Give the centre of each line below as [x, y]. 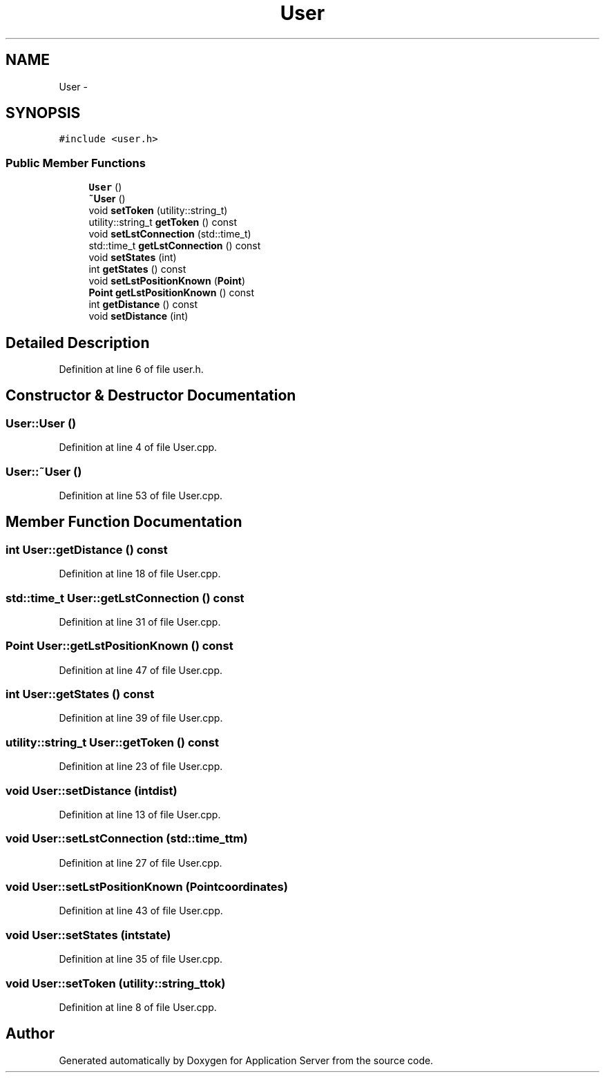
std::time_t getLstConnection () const [175, 246]
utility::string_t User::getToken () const [112, 742]
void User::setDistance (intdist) [92, 790]
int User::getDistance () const [87, 549]
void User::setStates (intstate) [88, 935]
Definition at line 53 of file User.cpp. [141, 495]
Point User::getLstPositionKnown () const [119, 646]
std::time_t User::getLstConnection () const [125, 598]
